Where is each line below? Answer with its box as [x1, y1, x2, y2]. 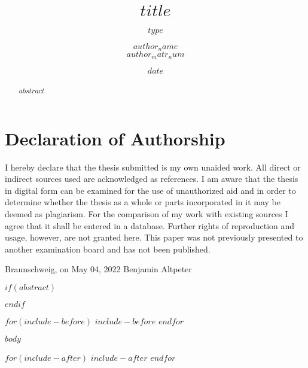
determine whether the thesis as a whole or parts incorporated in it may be [5, 196, 280, 208]
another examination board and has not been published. [5, 242, 211, 255]
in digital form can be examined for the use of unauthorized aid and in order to [5, 184, 296, 196]
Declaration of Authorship [5, 126, 225, 150]
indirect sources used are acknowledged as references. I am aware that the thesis [5, 172, 298, 185]
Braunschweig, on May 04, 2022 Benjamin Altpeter [5, 263, 192, 275]
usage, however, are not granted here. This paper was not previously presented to [5, 231, 303, 244]
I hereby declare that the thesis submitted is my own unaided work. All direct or [5, 160, 301, 173]
